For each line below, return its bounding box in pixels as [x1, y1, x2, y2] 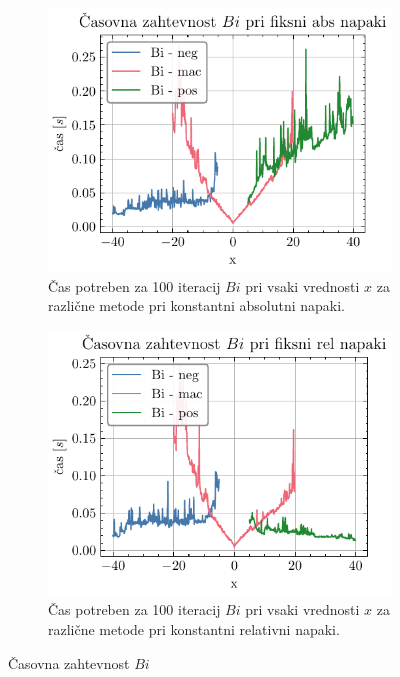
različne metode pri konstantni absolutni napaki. [48, 295, 345, 316]
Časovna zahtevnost [8, 652, 130, 673]
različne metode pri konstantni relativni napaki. [48, 618, 340, 639]
